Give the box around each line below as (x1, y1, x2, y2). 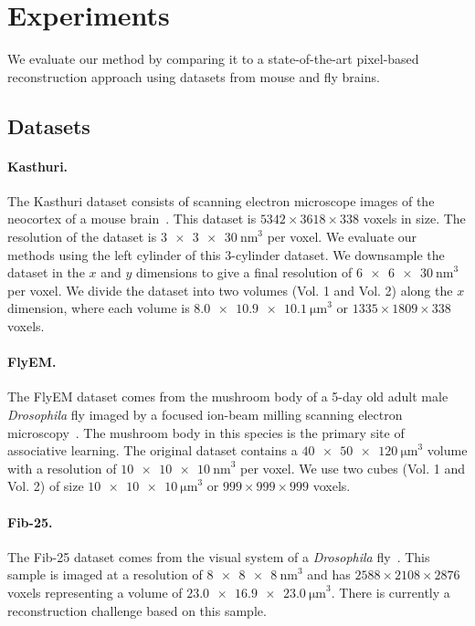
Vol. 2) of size (7, 476, 84, 496)
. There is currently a (331, 582, 450, 601)
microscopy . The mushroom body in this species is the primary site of (7, 423, 405, 442)
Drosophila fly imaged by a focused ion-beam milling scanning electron (7, 405, 403, 424)
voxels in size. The (363, 209, 466, 228)
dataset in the (7, 263, 85, 282)
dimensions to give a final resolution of (135, 263, 353, 282)
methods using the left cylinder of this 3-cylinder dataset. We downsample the (7, 245, 445, 264)
